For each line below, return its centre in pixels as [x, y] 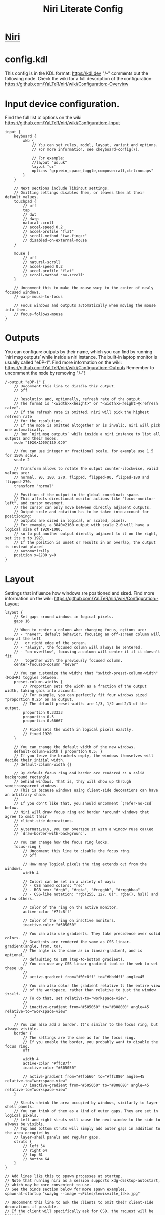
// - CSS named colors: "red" [54, 885]
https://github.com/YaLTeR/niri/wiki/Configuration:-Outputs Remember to [80, 367]
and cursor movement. [43, 503]
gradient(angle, [22, 946]
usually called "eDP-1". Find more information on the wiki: [63, 362]
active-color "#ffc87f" [47, 1063]
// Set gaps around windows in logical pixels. [64, 617]
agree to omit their [26, 816]
